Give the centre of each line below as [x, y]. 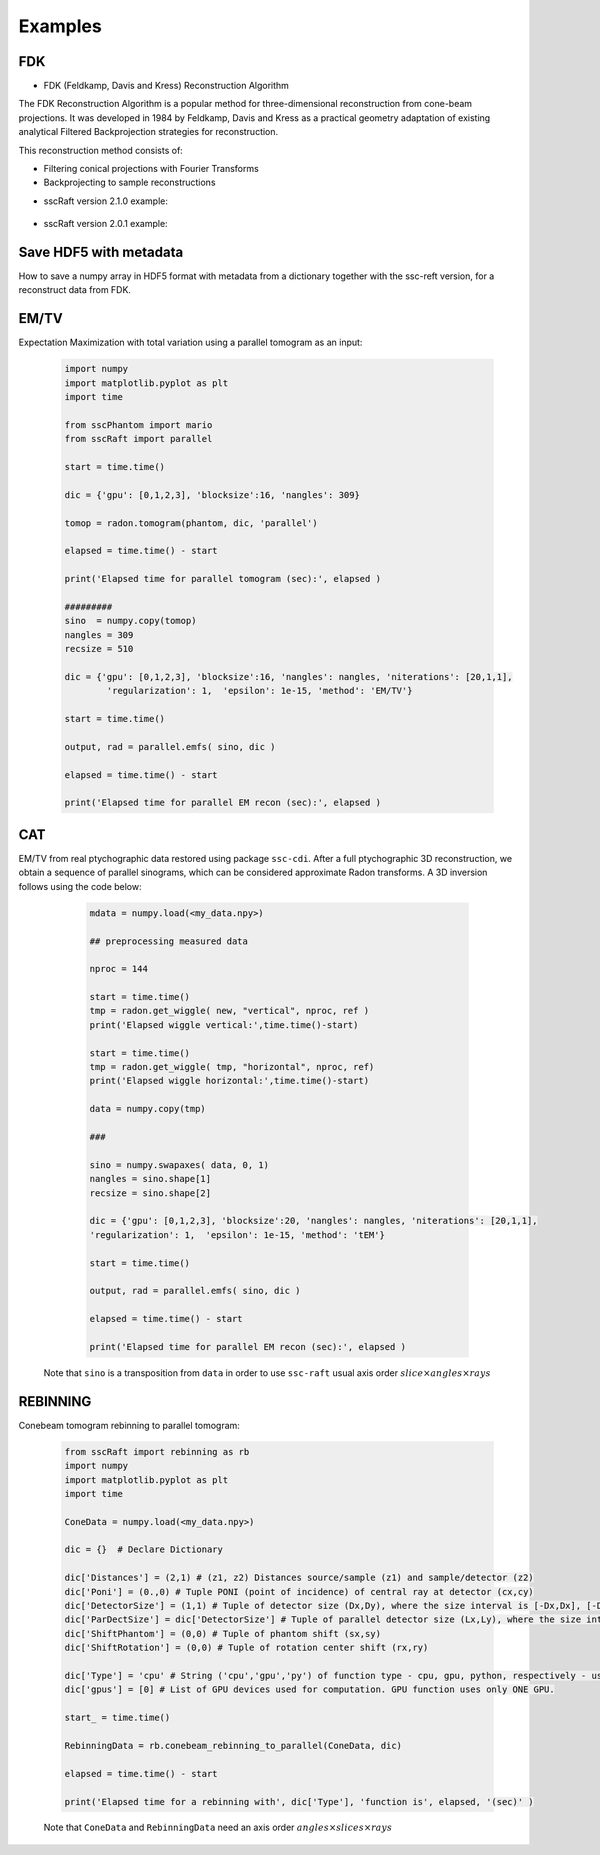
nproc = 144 [119, 969]
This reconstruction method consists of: [101, 150]
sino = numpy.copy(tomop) [130, 621]
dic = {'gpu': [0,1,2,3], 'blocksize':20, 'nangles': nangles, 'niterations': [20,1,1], [314, 1221]
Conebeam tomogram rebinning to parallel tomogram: [129, 1425]
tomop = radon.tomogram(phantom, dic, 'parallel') [191, 523]
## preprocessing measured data [169, 941]
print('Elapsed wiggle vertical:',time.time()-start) [224, 1024]
